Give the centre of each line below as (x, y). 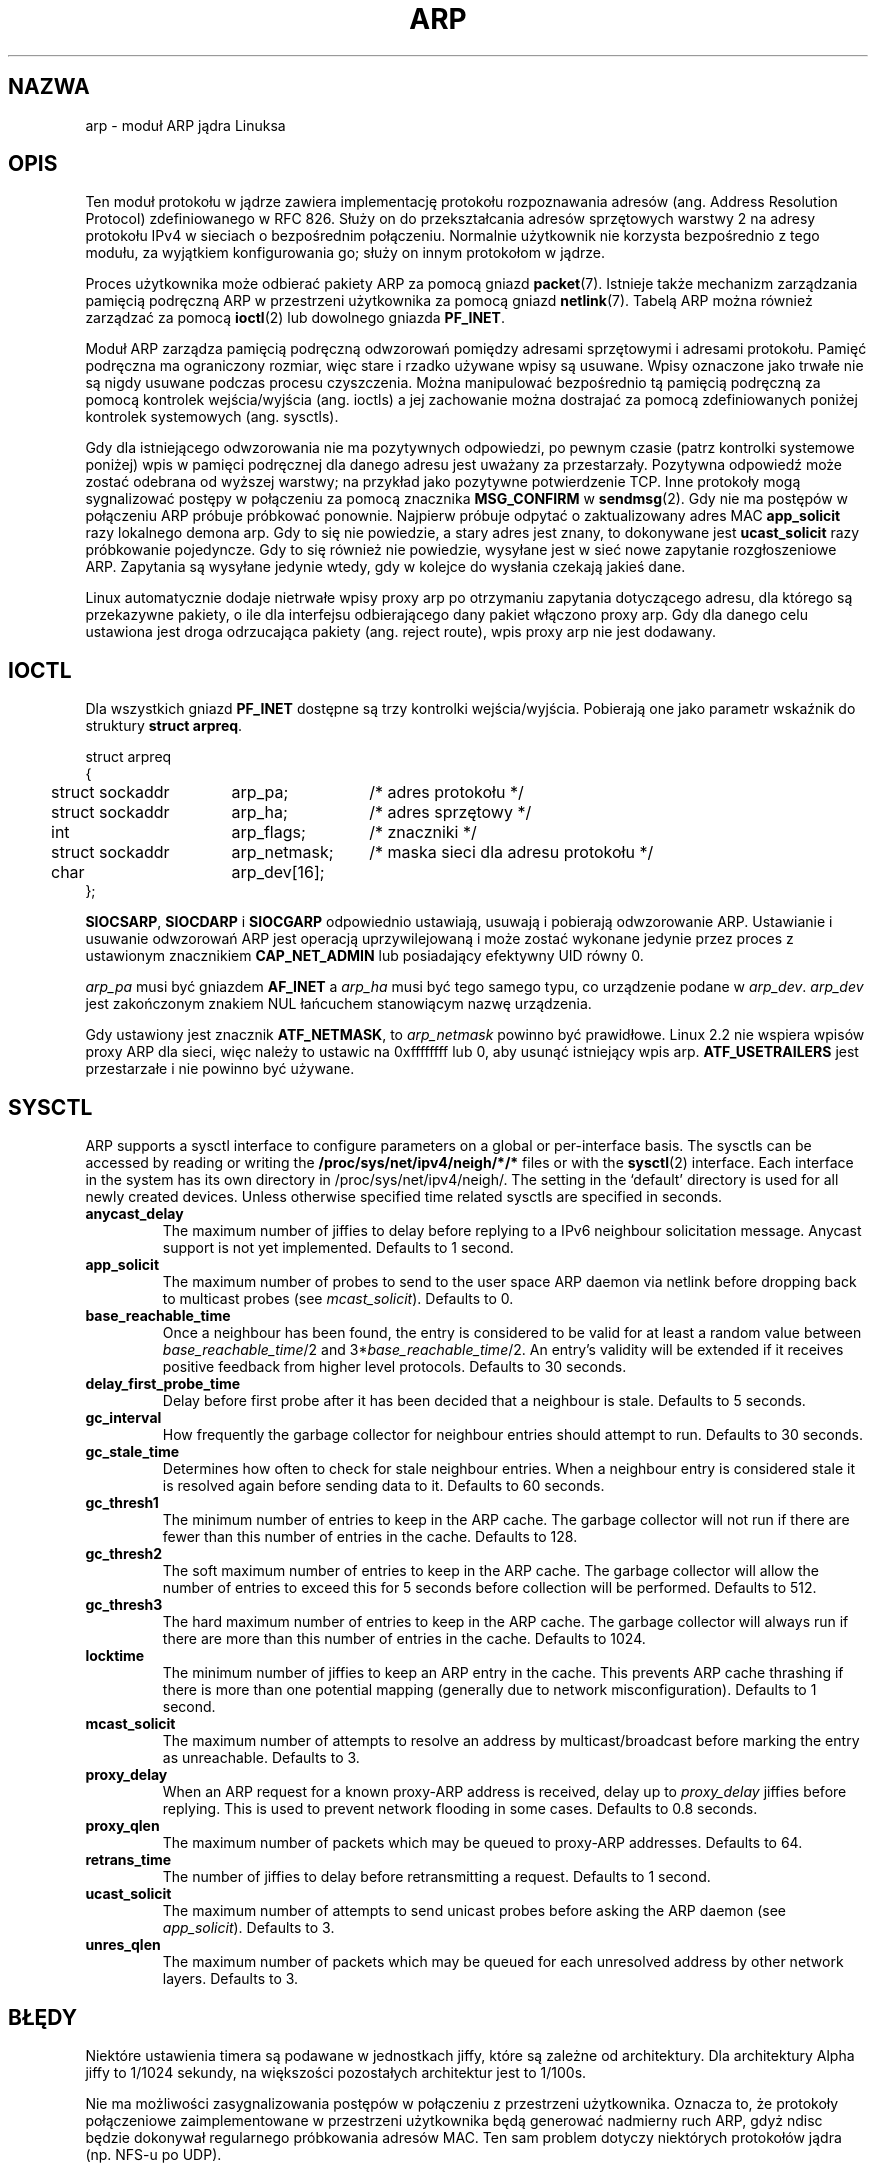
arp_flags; (268, 832)
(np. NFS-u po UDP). (153, 2154)
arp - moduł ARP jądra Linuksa (185, 125)
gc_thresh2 (124, 1554)
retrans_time (128, 1860)
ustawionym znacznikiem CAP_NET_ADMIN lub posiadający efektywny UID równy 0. (364, 956)
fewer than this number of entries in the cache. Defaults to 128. (370, 1537)
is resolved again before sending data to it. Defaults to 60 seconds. (383, 1486)
